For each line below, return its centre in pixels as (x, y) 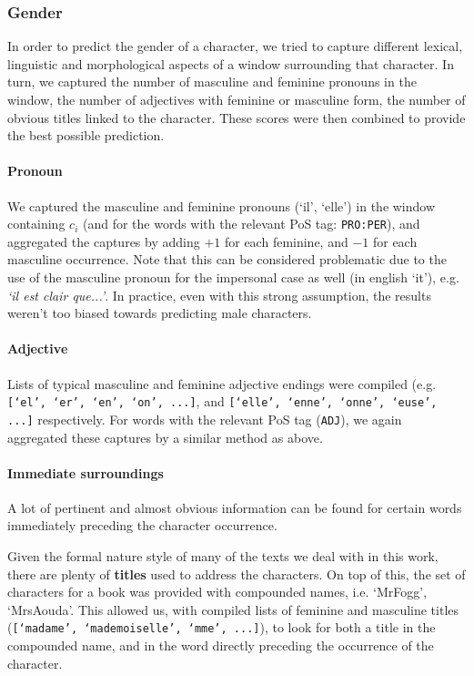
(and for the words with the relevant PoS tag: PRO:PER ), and (251, 224)
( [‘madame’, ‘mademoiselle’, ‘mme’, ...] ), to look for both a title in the (222, 627)
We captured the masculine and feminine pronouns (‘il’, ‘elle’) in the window (222, 205)
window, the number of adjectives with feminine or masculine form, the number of (237, 99)
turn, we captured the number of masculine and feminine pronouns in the (212, 82)
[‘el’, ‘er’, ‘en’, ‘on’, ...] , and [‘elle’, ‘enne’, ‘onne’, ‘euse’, (222, 401)
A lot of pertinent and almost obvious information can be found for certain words (235, 507)
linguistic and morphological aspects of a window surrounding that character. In (231, 63)
